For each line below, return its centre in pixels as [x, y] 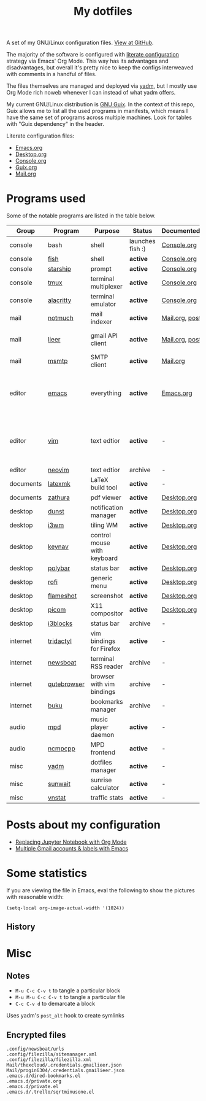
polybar [59, 568]
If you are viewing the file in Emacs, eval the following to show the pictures [101, 890]
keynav [58, 547]
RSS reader [107, 666]
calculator [105, 788]
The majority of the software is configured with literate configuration [93, 55]
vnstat [57, 798]
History [21, 927]
